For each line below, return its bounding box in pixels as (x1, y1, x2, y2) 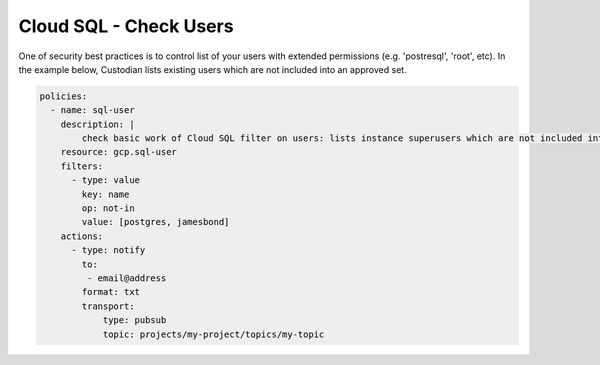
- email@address (86, 273, 167, 284)
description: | (60, 118, 135, 130)
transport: (81, 300, 135, 312)
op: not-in (81, 203, 135, 214)
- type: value (71, 175, 140, 186)
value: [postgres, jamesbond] (81, 216, 230, 228)
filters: (60, 160, 104, 172)
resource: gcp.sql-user (60, 146, 177, 158)
